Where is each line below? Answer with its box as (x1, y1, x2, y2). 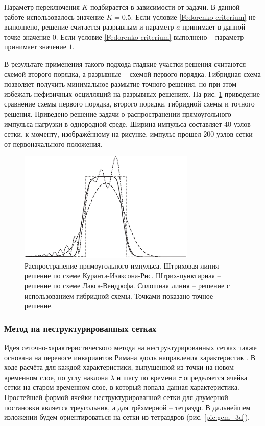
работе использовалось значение (4, 11, 104, 22)
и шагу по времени (116, 371, 176, 382)
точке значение (4, 31, 51, 42)
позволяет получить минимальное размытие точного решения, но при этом (4, 78, 237, 89)
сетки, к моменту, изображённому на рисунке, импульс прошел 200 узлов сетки (4, 128, 253, 139)
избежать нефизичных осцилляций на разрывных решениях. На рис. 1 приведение (4, 88, 260, 99)
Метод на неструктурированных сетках (4, 322, 157, 334)
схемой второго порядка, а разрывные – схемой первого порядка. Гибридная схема (4, 68, 261, 79)
